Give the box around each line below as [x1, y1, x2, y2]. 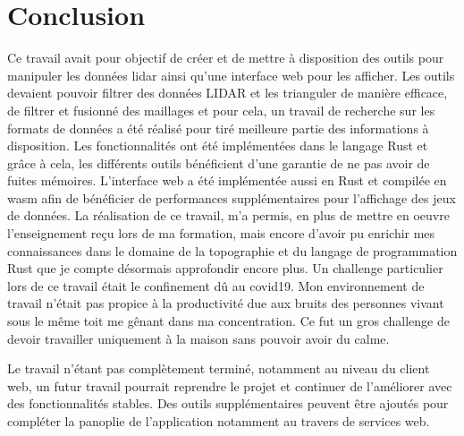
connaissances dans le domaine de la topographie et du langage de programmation [7, 241, 458, 260]
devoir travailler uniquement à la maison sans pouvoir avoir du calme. [7, 329, 390, 347]
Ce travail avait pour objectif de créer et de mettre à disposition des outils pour [7, 48, 444, 67]
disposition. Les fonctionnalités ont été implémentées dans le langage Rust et [7, 136, 428, 155]
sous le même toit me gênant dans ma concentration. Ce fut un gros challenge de [7, 312, 450, 330]
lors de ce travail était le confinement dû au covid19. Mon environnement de [7, 276, 425, 295]
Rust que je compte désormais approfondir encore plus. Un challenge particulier [7, 259, 443, 278]
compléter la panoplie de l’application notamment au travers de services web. [7, 412, 430, 430]
